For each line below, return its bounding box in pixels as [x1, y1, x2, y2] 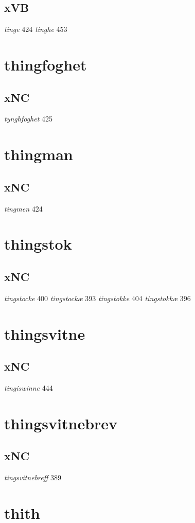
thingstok [4, 233, 72, 254]
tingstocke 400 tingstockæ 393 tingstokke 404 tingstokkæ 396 [4, 292, 191, 303]
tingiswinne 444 [4, 382, 53, 393]
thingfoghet [4, 54, 87, 75]
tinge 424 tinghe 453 [4, 24, 67, 34]
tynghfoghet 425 [4, 113, 53, 124]
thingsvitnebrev [4, 412, 118, 433]
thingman [4, 144, 73, 165]
